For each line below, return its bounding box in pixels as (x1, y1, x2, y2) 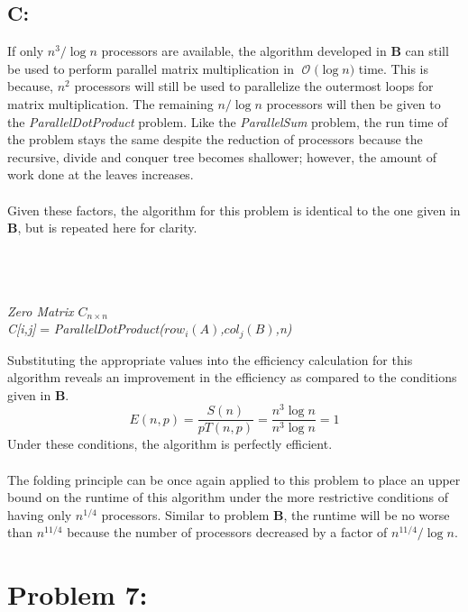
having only (7, 505, 72, 524)
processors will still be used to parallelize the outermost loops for (74, 77, 434, 96)
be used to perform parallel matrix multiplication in (7, 59, 294, 78)
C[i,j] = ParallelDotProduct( (7, 319, 164, 338)
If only (7, 41, 44, 60)
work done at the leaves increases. (7, 165, 194, 184)
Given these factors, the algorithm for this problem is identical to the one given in (7, 200, 461, 219)
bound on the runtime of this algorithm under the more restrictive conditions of (7, 488, 448, 507)
